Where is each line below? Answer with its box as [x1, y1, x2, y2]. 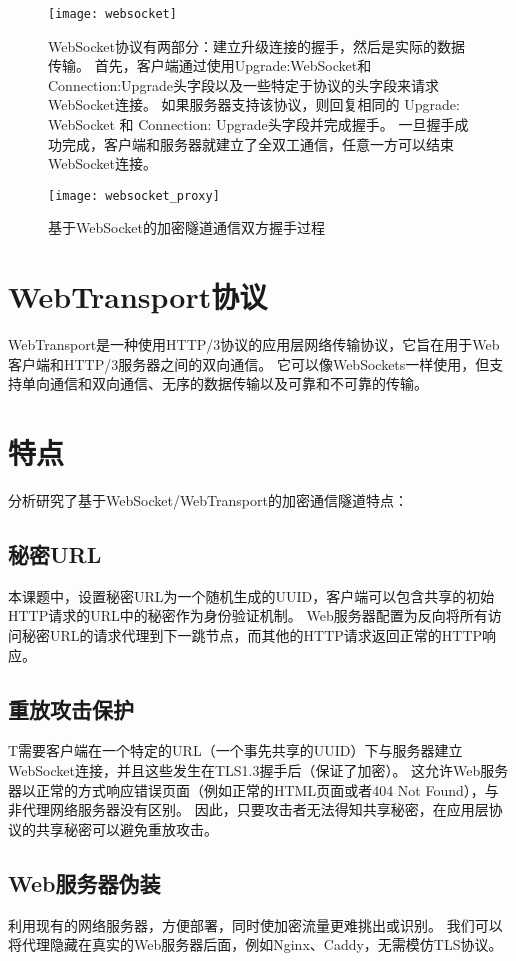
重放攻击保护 [8, 693, 134, 724]
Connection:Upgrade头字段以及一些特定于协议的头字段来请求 [48, 74, 439, 95]
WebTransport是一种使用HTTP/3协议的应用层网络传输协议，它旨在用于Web [8, 334, 500, 355]
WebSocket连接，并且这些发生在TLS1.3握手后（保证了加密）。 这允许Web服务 [8, 760, 509, 781]
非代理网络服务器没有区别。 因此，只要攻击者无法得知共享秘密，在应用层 [8, 799, 489, 820]
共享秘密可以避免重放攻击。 [35, 818, 218, 839]
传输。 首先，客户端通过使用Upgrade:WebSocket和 [48, 55, 372, 76]
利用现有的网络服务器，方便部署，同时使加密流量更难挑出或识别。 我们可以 [8, 914, 503, 935]
